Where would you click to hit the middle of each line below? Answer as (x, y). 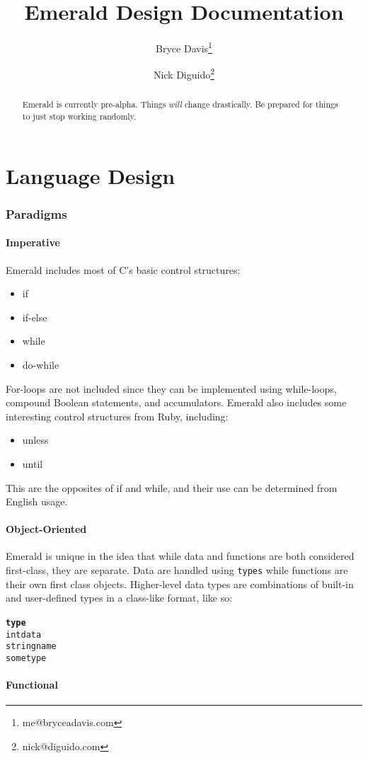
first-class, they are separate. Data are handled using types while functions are (177, 570)
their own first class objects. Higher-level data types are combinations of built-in (180, 584)
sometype (26, 658)
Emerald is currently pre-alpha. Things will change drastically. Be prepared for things (180, 104)
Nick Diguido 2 (184, 74)
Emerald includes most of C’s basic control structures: (123, 269)
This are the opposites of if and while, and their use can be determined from (172, 487)
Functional (32, 685)
